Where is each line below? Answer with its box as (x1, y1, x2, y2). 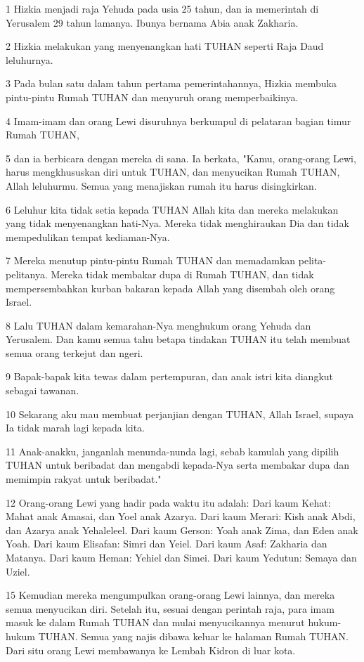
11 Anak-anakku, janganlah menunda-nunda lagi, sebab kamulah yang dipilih (6, 443, 339, 458)
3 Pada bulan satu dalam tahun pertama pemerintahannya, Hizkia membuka (6, 76, 337, 91)
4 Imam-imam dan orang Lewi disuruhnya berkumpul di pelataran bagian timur (6, 113, 351, 128)
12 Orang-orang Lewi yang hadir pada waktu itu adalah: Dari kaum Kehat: (6, 495, 331, 510)
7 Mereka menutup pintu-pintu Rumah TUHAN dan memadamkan (6, 253, 296, 268)
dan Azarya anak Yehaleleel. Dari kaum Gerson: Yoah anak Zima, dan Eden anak (6, 522, 358, 537)
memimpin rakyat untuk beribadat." (6, 472, 162, 486)
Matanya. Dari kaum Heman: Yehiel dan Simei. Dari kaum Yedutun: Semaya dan (6, 550, 357, 564)
